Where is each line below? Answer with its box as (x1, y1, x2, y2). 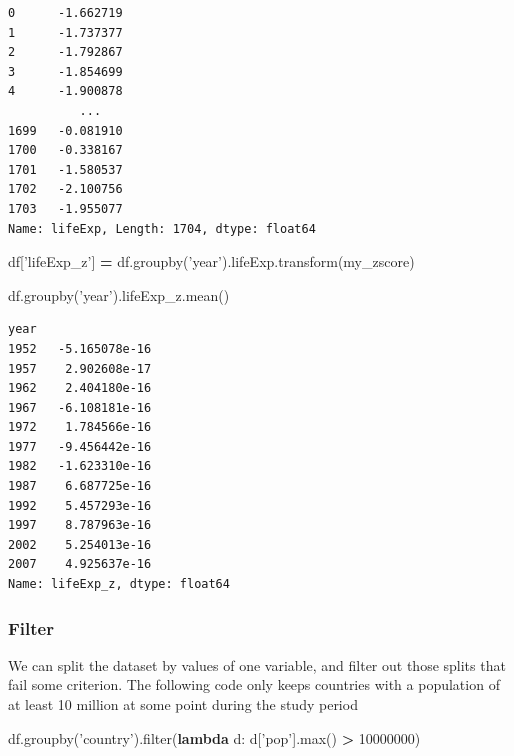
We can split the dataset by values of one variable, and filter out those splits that (8, 654, 506, 675)
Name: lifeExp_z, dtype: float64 (8, 577, 230, 592)
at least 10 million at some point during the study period (8, 694, 358, 715)
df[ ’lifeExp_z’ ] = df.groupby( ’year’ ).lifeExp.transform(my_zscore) (8, 251, 415, 272)
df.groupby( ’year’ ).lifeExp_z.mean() (8, 284, 230, 305)
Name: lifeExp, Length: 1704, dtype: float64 (8, 221, 316, 236)
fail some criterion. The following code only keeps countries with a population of (8, 674, 500, 695)
